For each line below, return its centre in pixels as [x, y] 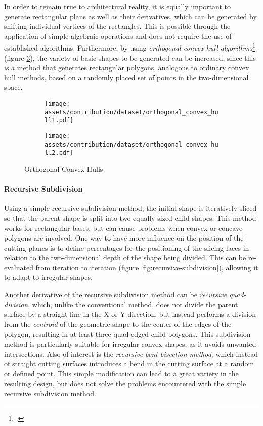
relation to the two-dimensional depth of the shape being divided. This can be [125, 257]
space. [13, 87]
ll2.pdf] [59, 153]
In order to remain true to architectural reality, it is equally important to [118, 6]
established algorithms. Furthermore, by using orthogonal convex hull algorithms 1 [130, 47]
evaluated [19, 267]
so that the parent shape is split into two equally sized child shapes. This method [130, 218]
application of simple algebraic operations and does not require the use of [118, 36]
